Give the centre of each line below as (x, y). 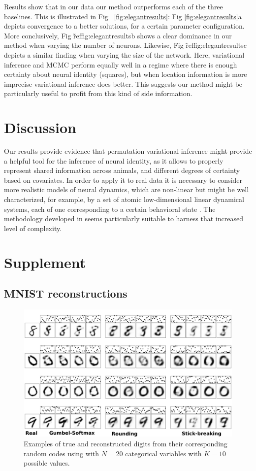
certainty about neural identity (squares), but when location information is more (126, 74)
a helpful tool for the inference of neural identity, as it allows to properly (114, 160)
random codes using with (62, 453)
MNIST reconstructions (66, 293)
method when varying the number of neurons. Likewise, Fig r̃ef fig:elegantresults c (125, 45)
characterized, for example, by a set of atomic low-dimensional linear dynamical (124, 199)
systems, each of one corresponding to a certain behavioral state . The (110, 209)
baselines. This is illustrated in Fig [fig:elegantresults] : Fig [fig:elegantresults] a (123, 16)
